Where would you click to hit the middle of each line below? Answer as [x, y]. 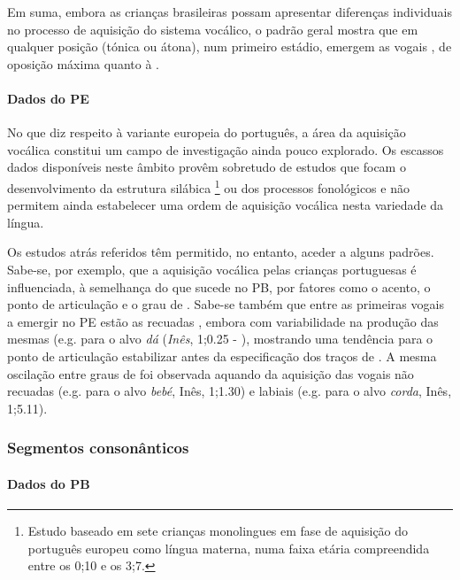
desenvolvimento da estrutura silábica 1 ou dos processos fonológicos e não [208, 186]
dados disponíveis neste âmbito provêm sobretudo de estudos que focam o [207, 167]
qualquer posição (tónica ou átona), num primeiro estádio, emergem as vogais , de [230, 46]
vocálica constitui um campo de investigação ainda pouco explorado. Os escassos [226, 149]
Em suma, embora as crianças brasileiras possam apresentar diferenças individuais [230, 12]
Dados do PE [48, 98]
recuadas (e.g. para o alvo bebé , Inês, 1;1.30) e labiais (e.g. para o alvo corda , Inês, [230, 391]
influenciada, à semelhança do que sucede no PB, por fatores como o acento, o [219, 286]
